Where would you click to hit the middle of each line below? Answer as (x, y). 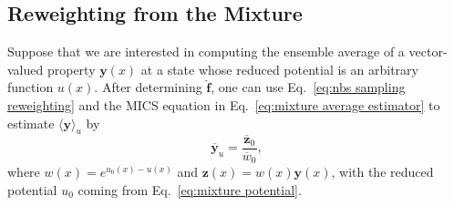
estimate (31, 123)
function (31, 87)
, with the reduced (382, 172)
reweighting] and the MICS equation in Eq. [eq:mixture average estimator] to (224, 104)
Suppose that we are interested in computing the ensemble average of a (206, 51)
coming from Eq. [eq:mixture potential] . (190, 189)
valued (26, 69)
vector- (428, 51)
